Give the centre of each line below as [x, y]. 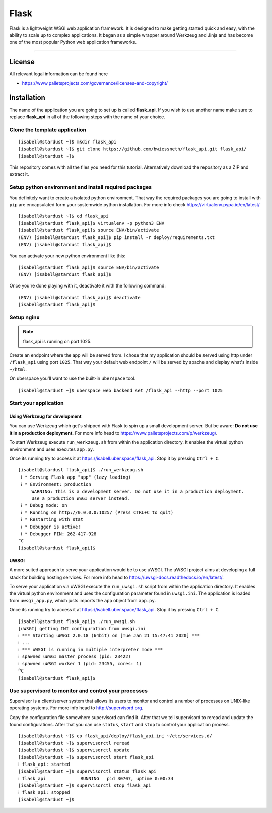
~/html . [18, 369]
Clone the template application [48, 130]
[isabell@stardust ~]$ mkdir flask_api [67, 142]
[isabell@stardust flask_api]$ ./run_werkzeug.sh [81, 470]
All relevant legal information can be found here [59, 74]
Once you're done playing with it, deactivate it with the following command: [88, 286]
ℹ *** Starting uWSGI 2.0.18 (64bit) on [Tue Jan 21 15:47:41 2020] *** [109, 636]
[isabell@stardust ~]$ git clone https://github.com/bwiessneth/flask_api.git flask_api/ [132, 149]
